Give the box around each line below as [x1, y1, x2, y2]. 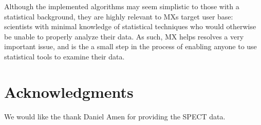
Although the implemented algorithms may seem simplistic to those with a [4, 1, 239, 11]
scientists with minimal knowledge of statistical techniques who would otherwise [4, 21, 256, 32]
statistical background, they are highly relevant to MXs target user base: [4, 11, 233, 22]
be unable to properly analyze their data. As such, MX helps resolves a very [4, 31, 244, 41]
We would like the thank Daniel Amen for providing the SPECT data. [4, 111, 226, 121]
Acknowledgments [4, 81, 134, 102]
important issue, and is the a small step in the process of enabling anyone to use [4, 41, 257, 52]
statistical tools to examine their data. [4, 51, 125, 61]
